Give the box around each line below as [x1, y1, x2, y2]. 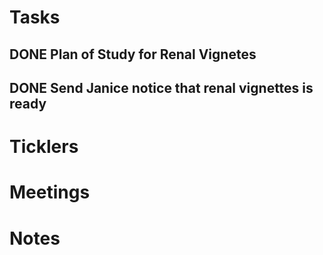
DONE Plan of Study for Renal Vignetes [9, 46, 257, 63]
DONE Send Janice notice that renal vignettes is [9, 79, 314, 96]
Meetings [9, 181, 91, 204]
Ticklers [9, 136, 79, 158]
